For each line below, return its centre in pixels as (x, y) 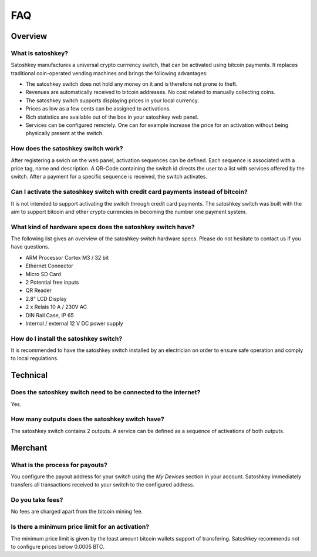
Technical (29, 375)
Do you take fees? (37, 500)
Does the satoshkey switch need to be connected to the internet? (106, 392)
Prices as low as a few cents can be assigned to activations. (98, 109)
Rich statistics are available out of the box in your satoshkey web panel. (112, 117)
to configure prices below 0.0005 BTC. (58, 546)
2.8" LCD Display (46, 298)
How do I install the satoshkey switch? (67, 338)
